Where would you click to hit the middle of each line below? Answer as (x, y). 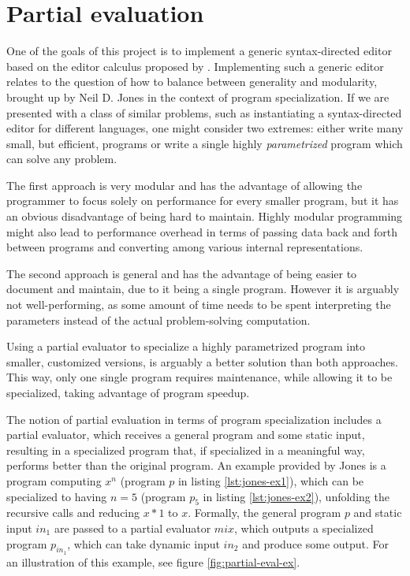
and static (378, 513)
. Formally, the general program (265, 513)
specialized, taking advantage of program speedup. (128, 392)
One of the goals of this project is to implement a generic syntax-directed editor (199, 51)
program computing (54, 480)
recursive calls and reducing (73, 513)
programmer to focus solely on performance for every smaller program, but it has (203, 201)
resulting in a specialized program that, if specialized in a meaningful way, (186, 450)
